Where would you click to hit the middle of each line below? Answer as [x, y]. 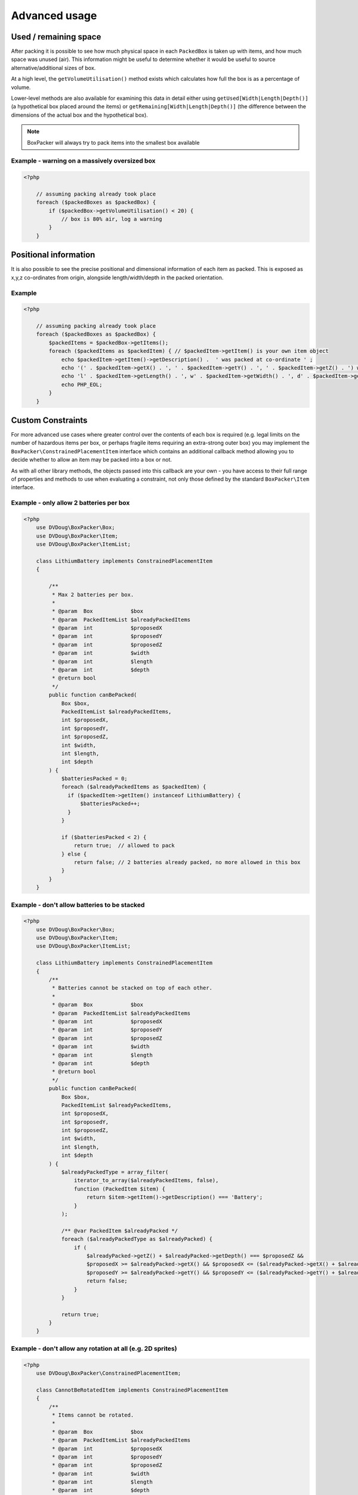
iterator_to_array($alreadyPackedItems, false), [146, 1180]
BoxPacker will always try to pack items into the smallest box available [113, 142]
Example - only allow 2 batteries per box [70, 503]
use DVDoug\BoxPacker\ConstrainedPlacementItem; [109, 1373]
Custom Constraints [49, 420]
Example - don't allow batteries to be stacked [78, 905]
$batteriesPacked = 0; [94, 779]
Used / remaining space [56, 37]
